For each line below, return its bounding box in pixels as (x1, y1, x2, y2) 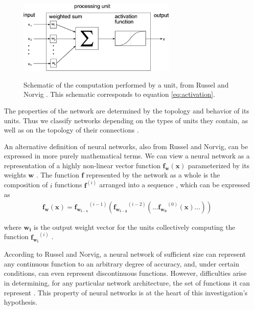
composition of (4, 179, 48, 190)
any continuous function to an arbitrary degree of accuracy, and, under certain (4, 258, 239, 268)
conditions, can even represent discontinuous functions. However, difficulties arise (4, 268, 247, 278)
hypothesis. (4, 297, 38, 307)
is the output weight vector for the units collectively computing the (33, 221, 235, 232)
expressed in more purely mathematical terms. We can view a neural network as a (4, 151, 250, 161)
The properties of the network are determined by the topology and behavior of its (4, 105, 249, 115)
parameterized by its (188, 160, 250, 170)
